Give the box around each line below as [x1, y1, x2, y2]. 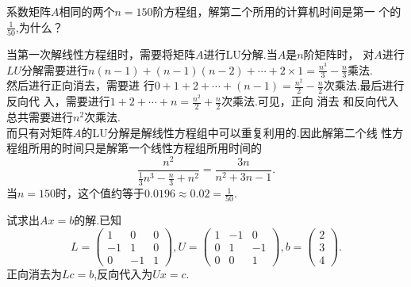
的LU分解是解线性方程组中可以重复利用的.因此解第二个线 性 [81, 124, 393, 140]
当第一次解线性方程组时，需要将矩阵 [6, 45, 195, 62]
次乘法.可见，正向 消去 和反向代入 [221, 93, 399, 109]
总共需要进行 [6, 108, 73, 124]
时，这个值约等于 [56, 185, 145, 201]
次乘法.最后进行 [323, 77, 405, 94]
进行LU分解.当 [203, 45, 278, 62]
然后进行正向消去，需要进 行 [6, 77, 155, 94]
